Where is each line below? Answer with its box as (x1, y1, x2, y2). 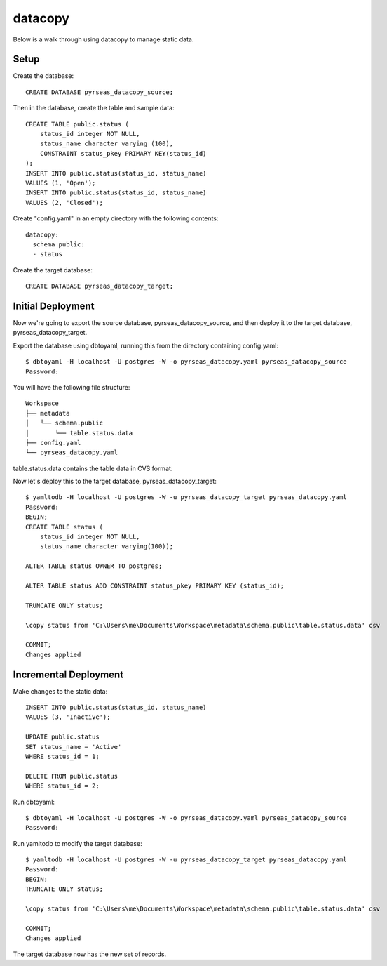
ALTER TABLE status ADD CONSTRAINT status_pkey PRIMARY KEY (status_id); (25, 581, 285, 590)
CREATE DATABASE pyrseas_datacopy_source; (25, 88, 174, 96)
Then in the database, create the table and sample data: (13, 104, 175, 112)
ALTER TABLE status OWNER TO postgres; (25, 562, 163, 570)
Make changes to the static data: (13, 687, 108, 695)
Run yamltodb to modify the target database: (13, 839, 143, 847)
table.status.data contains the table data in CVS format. (13, 464, 173, 472)
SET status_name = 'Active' (25, 743, 122, 750)
